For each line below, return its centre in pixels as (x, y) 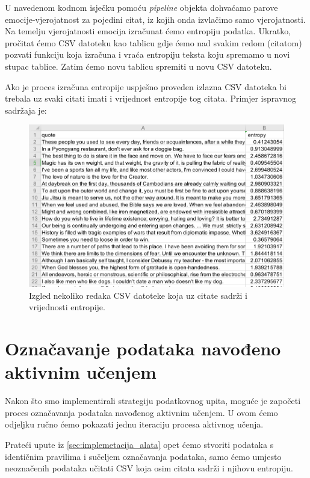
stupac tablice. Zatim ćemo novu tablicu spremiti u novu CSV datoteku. (138, 66)
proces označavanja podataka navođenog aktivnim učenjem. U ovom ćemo (141, 412)
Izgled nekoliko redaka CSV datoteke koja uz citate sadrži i (138, 295)
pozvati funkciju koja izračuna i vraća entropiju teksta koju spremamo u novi (147, 54)
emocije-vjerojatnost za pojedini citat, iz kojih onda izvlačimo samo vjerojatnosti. (155, 19)
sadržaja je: (26, 110)
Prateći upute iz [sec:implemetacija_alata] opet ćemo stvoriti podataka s (139, 444)
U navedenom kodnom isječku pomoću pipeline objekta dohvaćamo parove (141, 7)
